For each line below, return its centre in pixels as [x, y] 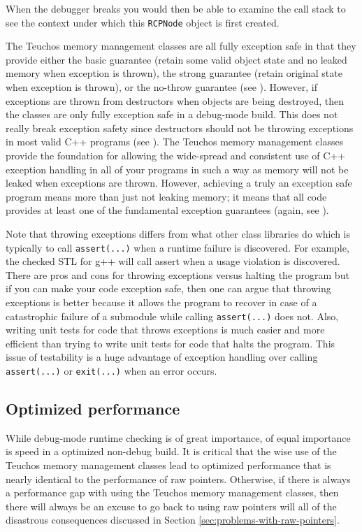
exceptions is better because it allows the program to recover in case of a [161, 302]
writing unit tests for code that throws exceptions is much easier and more [165, 330]
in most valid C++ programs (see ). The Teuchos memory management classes [175, 142]
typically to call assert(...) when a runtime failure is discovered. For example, [178, 247]
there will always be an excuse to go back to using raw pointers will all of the [171, 506]
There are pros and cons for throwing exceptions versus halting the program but [178, 274]
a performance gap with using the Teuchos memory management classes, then [172, 493]
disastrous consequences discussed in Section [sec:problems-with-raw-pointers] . [173, 520]
